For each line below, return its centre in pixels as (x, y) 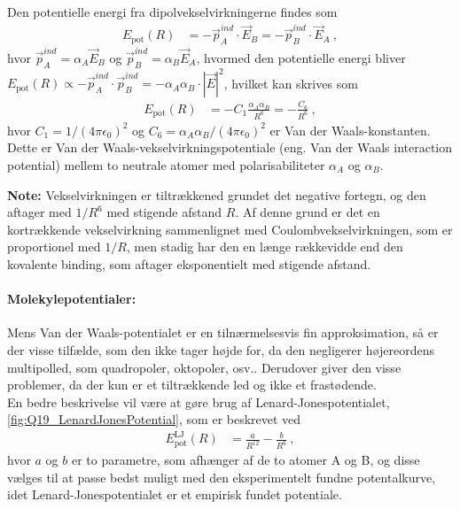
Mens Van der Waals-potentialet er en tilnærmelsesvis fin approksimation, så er (223, 332)
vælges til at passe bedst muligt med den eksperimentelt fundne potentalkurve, (222, 477)
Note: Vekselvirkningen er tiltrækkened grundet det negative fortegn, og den (217, 194)
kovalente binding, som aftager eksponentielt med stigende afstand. (189, 263)
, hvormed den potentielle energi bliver (301, 57)
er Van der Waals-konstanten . (350, 130)
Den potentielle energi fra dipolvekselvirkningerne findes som (172, 12)
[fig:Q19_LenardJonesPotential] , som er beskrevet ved (154, 419)
